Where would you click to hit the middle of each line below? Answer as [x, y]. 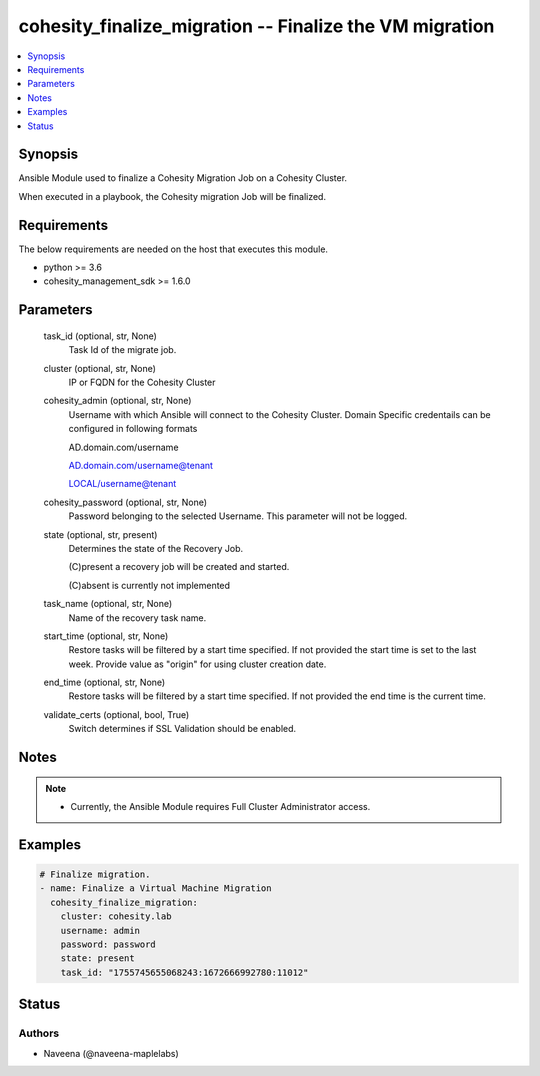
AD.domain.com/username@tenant [141, 466]
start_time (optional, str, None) [106, 636]
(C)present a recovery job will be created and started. [179, 567]
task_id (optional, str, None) [100, 336]
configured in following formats [133, 429]
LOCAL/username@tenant [122, 484]
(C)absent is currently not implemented [149, 585]
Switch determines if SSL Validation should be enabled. [182, 729]
